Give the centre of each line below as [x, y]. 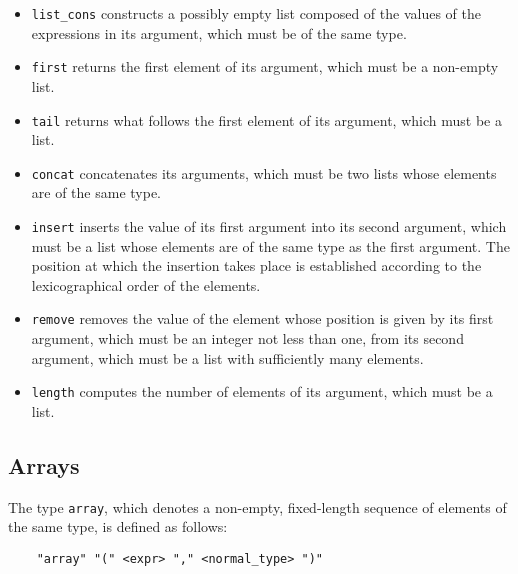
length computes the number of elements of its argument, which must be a [262, 391]
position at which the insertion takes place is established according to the [256, 265]
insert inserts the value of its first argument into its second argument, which [269, 226]
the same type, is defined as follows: [118, 526]
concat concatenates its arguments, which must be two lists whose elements [264, 172]
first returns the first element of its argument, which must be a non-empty [265, 66]
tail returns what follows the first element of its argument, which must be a [266, 119]
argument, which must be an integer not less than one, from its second [247, 338]
